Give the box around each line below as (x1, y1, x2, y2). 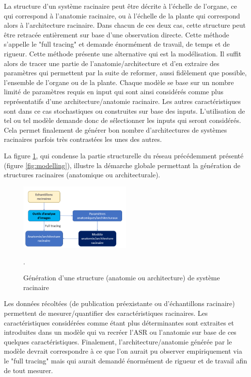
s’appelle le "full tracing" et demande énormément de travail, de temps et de (4, 39, 230, 49)
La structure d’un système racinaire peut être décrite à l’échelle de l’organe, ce (4, 1, 237, 11)
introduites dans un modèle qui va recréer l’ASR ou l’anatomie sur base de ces (4, 327, 236, 337)
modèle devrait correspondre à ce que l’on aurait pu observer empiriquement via (4, 346, 242, 356)
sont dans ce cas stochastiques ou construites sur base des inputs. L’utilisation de (4, 105, 245, 116)
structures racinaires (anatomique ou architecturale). (4, 170, 160, 180)
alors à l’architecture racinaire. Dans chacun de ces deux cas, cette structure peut (4, 20, 246, 30)
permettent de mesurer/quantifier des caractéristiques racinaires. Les (4, 308, 208, 318)
